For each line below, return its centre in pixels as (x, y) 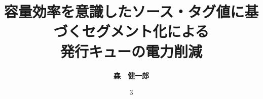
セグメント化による (145, 31)
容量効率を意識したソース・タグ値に (124, 11)
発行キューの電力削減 (131, 51)
